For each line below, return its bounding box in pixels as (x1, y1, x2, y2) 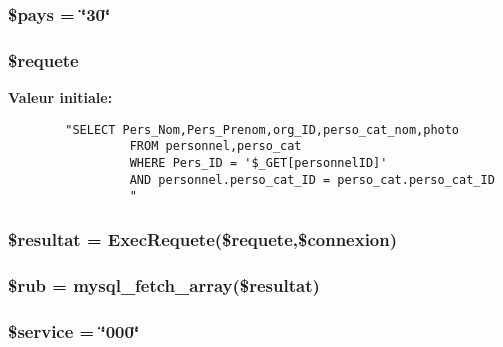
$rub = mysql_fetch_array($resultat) (8, 272, 320, 297)
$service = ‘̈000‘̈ (8, 318, 140, 343)
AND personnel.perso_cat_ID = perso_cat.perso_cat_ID (129, 172, 495, 187)
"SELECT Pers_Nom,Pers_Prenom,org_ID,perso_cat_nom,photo (65, 122, 460, 137)
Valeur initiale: (8, 87, 113, 108)
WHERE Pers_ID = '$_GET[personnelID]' (129, 155, 388, 170)
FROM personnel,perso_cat (129, 139, 302, 154)
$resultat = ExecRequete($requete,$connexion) (8, 226, 398, 251)
